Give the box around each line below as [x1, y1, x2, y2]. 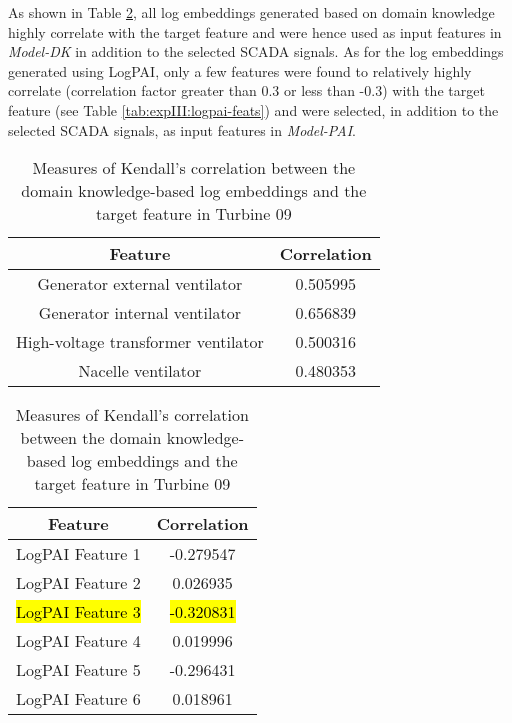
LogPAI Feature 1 [16, 542, 141, 566]
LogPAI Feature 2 [16, 571, 141, 595]
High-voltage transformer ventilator [16, 330, 264, 354]
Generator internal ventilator [38, 301, 241, 325]
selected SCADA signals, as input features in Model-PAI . [8, 119, 356, 140]
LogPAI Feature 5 [16, 658, 141, 682]
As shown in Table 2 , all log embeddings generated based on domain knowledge [8, 2, 495, 22]
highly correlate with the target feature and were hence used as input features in [8, 21, 502, 42]
